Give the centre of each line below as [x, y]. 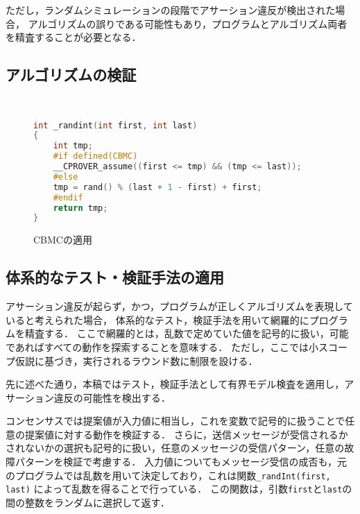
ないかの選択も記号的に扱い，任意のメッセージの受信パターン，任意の [185, 448]
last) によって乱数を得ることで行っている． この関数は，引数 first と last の [179, 489]
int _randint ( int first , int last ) [115, 125]
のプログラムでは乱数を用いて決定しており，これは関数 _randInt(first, [168, 475]
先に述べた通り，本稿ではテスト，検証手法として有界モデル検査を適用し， [175, 384]
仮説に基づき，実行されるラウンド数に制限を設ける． [136, 360]
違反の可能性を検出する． [112, 397]
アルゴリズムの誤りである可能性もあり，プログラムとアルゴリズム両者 [188, 23]
